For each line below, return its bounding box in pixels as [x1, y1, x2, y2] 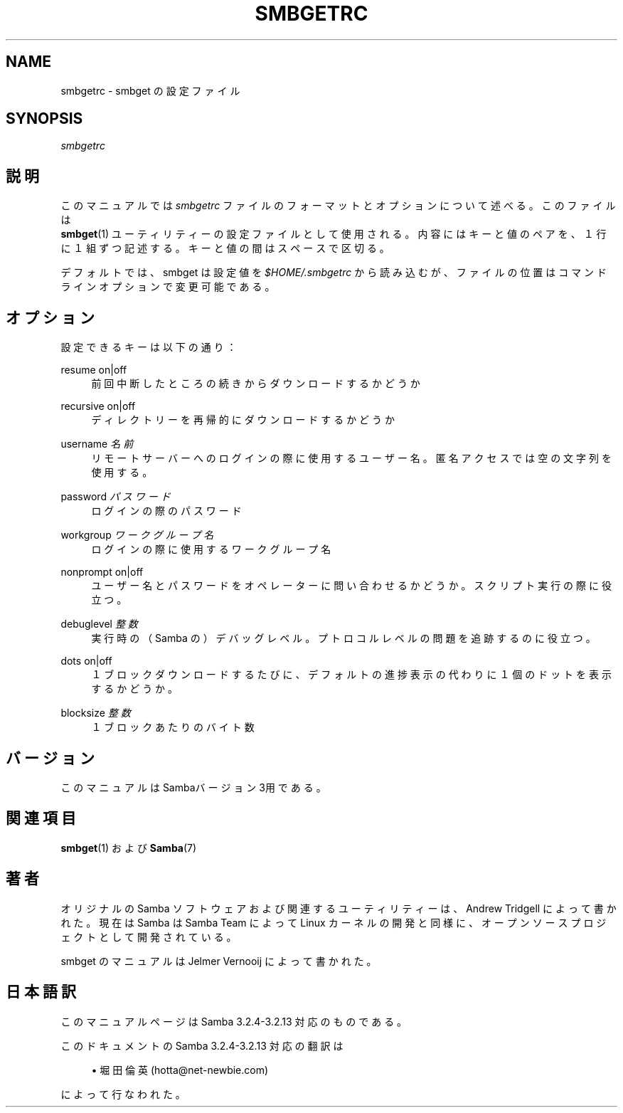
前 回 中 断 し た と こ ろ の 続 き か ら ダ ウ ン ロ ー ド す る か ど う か [91, 377, 420, 390]
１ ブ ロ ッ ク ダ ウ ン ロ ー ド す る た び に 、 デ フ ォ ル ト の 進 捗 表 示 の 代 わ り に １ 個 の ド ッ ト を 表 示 [91, 668, 612, 681]
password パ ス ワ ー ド [60, 490, 171, 503]
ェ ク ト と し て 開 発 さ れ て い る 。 [60, 930, 237, 943]
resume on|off [60, 364, 127, 376]
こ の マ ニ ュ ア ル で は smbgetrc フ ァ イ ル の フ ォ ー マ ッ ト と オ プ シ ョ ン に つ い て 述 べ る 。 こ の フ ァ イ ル [60, 199, 616, 212]
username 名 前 [60, 438, 134, 450]
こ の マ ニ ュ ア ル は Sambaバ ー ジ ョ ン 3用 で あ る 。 [60, 781, 326, 793]
